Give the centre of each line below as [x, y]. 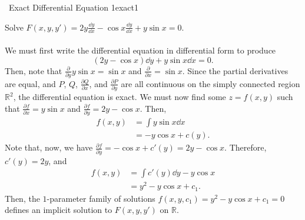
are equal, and [30, 83]
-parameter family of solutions [101, 198]
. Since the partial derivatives [235, 70]
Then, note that [34, 70]
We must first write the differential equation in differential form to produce [140, 50]
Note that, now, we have [49, 147]
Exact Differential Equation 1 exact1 [73, 7]
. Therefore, [246, 147]
